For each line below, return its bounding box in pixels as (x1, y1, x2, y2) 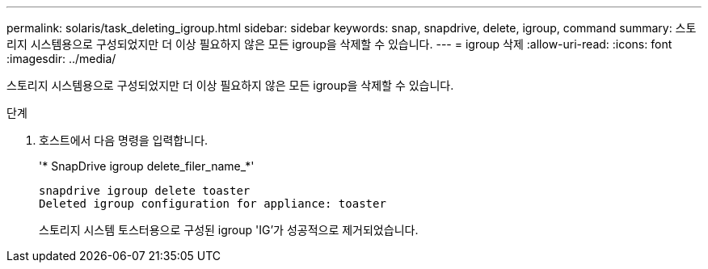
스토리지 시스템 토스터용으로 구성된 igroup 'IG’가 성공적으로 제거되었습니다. (39, 223, 419, 237)
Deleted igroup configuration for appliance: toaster (39, 197, 386, 210)
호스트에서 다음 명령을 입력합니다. (39, 133, 209, 147)
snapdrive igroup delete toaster (39, 184, 251, 197)
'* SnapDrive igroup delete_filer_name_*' (39, 159, 255, 173)
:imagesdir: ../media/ (6, 52, 116, 65)
